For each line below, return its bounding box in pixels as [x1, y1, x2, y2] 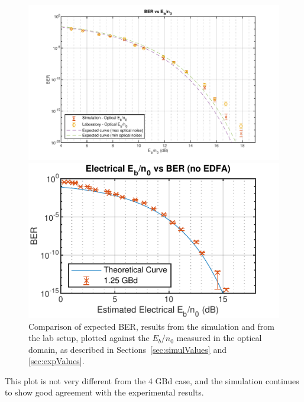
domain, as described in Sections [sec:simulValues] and [28, 343, 227, 355]
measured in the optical [176, 332, 262, 344]
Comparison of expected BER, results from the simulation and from [28, 320, 274, 332]
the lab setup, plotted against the [28, 332, 150, 344]
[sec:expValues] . [28, 355, 85, 367]
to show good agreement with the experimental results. [5, 386, 204, 398]
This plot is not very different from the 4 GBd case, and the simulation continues [5, 374, 299, 387]
